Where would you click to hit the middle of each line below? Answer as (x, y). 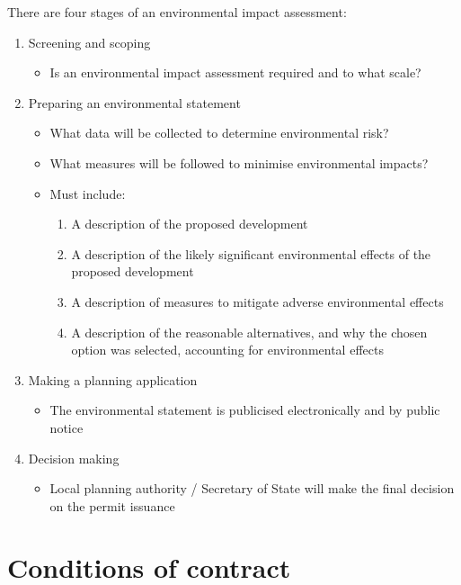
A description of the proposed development (190, 224)
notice (66, 427)
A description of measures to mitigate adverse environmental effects (257, 301)
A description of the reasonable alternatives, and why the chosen (249, 332)
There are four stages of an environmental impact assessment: (177, 12)
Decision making (74, 458)
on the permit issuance (112, 505)
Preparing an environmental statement (134, 102)
